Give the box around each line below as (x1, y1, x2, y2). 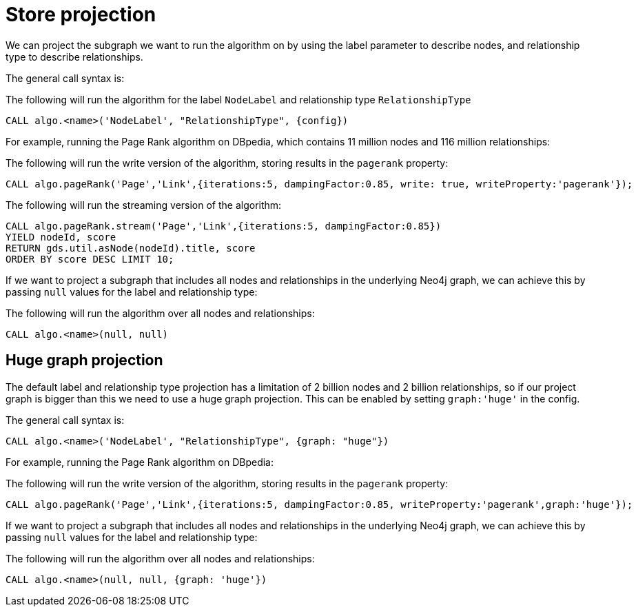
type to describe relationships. (6, 50, 143, 63)
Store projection (6, 3, 156, 26)
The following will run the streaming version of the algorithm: (6, 198, 282, 211)
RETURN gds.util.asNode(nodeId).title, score (6, 242, 256, 254)
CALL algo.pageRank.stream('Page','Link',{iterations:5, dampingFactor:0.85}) (6, 220, 442, 232)
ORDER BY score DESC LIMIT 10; (6, 253, 174, 265)
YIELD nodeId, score (6, 231, 116, 243)
